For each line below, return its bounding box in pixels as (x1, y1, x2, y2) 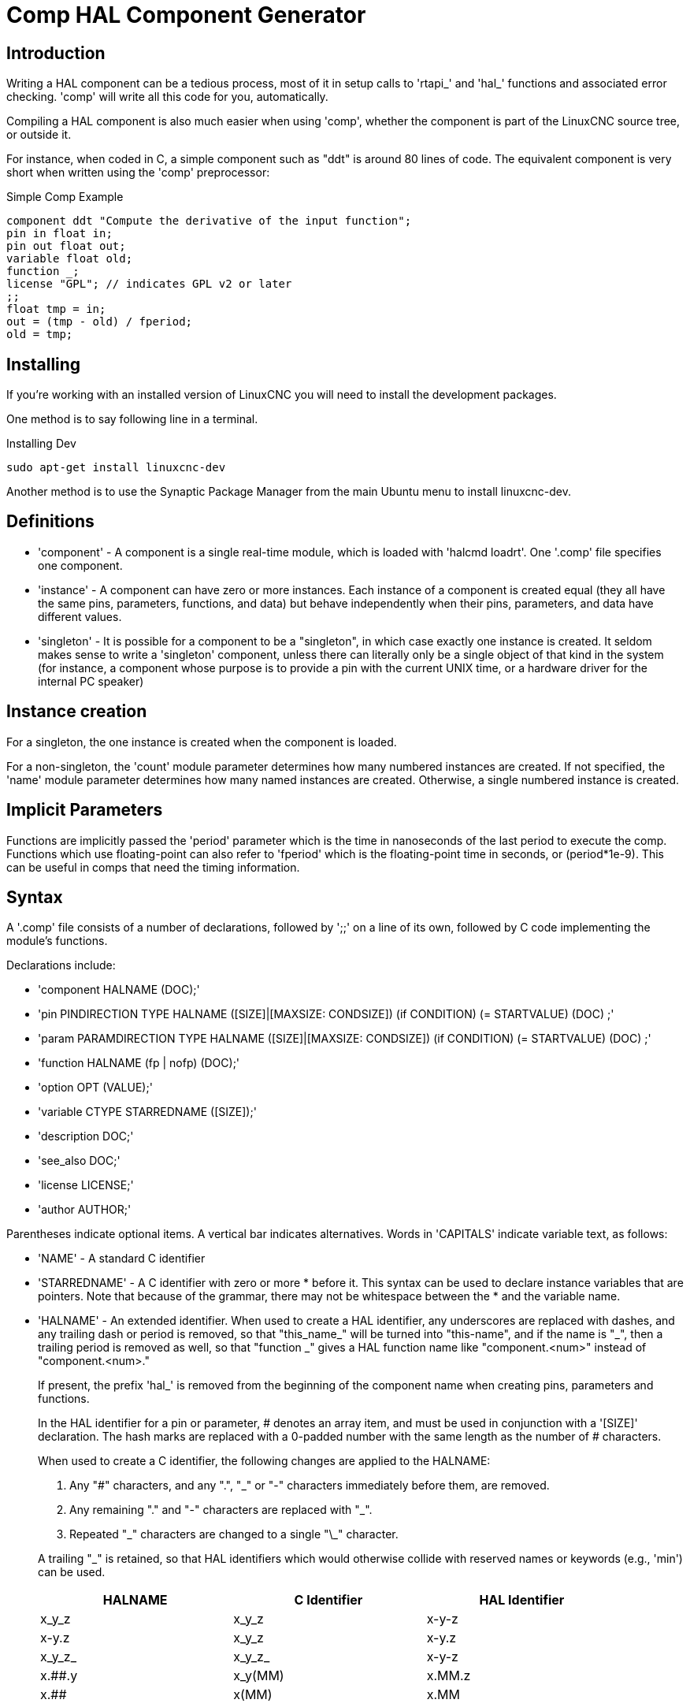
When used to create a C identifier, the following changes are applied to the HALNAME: (38, 1454, 491, 1468)
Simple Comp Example (6, 190, 124, 204)
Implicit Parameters (6, 800, 163, 820)
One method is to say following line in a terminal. (6, 412, 258, 426)
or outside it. (6, 128, 72, 142)
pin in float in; (6, 227, 113, 240)
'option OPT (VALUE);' (38, 1080, 153, 1095)
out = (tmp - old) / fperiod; (6, 315, 193, 329)
